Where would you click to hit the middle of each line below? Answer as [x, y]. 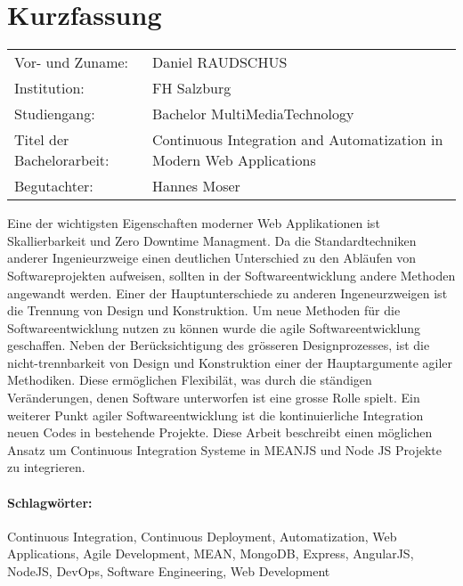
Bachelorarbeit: [62, 160]
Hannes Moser [196, 186]
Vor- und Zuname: [72, 62]
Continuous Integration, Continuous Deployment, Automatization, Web [202, 536]
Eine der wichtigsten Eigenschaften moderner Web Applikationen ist [194, 223]
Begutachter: [54, 186]
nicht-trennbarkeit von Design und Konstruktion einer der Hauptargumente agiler [230, 362]
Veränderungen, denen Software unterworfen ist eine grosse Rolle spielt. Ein [214, 398]
